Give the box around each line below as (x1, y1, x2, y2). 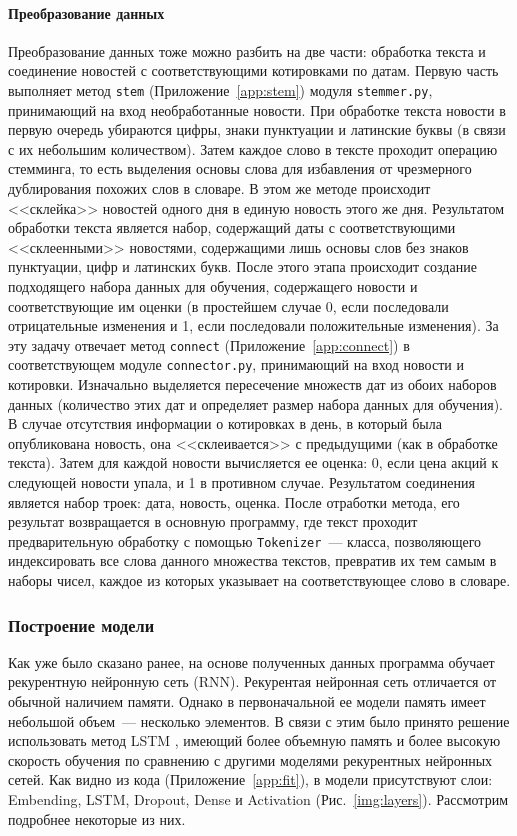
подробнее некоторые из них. (8, 808, 186, 829)
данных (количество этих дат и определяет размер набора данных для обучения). (8, 393, 503, 414)
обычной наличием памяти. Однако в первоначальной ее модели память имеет (8, 691, 486, 712)
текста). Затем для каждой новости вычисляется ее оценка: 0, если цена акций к (8, 452, 499, 473)
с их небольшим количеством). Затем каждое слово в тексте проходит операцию (8, 138, 498, 159)
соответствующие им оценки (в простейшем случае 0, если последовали (8, 295, 449, 316)
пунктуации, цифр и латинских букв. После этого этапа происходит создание (8, 256, 477, 277)
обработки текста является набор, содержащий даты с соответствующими (8, 217, 456, 238)
